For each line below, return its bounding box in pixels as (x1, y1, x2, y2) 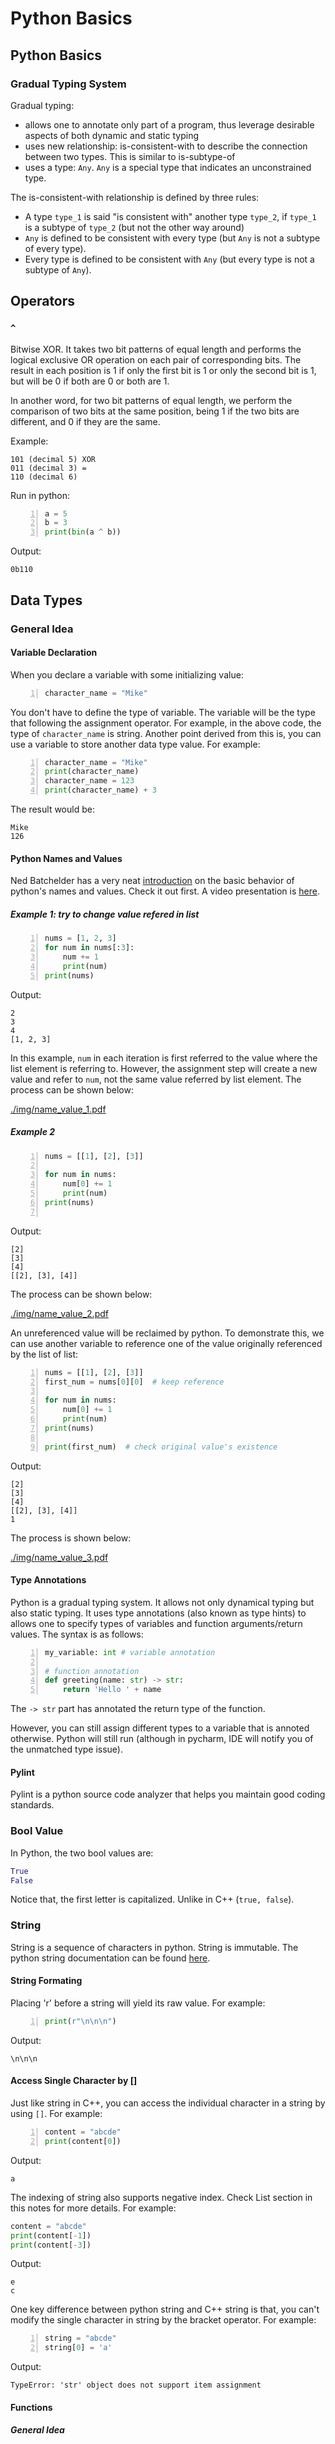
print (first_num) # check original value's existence (44, 1442, 278, 1452)
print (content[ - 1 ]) (10, 2230, 92, 2241)
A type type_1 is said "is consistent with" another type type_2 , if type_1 (24, 210, 317, 222)
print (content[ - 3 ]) (10, 2240, 92, 2250)
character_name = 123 (44, 776, 135, 786)
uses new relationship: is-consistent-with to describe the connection (24, 140, 308, 152)
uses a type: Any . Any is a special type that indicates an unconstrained (24, 161, 312, 173)
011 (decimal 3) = (10, 463, 87, 473)
